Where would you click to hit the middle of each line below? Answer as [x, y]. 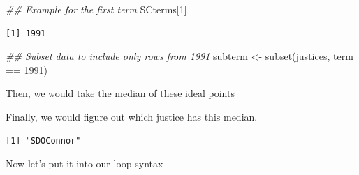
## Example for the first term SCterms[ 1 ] [96, 9]
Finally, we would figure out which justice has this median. [132, 116]
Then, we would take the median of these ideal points [120, 93]
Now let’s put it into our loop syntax [85, 163]
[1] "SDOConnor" [43, 140]
